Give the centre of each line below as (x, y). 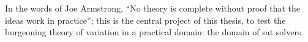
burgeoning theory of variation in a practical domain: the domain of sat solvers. (154, 32)
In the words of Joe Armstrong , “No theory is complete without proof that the (153, 8)
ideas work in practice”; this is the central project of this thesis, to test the (145, 20)
